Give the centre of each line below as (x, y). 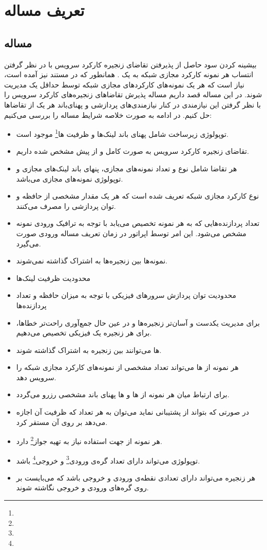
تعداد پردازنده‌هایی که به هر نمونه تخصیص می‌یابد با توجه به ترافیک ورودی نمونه (138, 223)
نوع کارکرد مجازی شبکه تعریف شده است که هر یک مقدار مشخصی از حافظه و (138, 196)
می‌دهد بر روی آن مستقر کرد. (62, 422)
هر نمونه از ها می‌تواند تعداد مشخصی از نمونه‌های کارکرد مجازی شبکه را (127, 367)
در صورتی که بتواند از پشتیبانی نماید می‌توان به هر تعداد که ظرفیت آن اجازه (133, 412)
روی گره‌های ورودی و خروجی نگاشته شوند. (82, 487)
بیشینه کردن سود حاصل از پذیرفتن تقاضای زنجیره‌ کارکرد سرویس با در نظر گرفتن (130, 64)
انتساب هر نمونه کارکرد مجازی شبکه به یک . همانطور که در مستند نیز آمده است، (129, 74)
